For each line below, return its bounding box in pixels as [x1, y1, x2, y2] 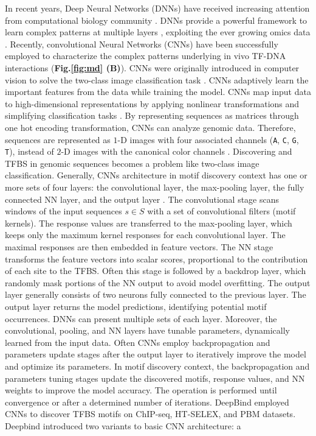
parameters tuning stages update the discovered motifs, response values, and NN [5, 371, 305, 384]
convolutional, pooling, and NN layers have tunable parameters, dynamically [5, 324, 290, 337]
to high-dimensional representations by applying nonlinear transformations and [5, 97, 300, 110]
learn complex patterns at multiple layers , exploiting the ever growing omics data [5, 26, 311, 38]
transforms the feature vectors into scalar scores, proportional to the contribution [5, 252, 308, 265]
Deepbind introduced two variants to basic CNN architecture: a [5, 419, 241, 432]
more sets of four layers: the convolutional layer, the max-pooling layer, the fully [5, 181, 304, 194]
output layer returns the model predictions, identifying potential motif [5, 300, 267, 312]
